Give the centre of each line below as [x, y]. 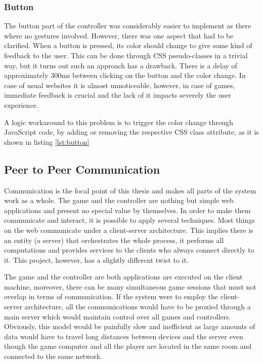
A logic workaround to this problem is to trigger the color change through [119, 122]
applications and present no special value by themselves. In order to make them [127, 210]
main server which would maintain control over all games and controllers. [118, 316]
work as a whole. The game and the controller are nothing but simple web [119, 200]
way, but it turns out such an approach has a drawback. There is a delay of [121, 65]
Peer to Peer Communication [82, 169]
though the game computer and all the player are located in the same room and [128, 346]
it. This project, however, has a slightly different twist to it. [96, 259]
